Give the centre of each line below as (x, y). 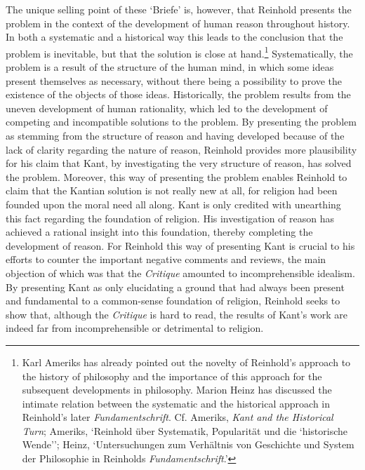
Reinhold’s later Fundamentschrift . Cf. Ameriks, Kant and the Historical (178, 417)
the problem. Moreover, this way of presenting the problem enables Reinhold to (177, 176)
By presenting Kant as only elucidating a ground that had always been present (175, 287)
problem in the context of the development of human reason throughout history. (178, 23)
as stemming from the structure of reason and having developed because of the (175, 135)
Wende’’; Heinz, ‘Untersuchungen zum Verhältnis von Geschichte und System (188, 444)
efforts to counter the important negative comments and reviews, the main (166, 259)
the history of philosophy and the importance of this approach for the (172, 376)
